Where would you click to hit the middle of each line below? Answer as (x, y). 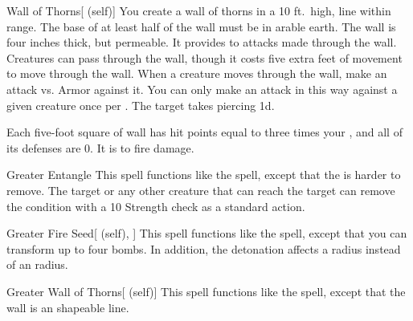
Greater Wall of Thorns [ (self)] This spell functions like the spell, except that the (206, 291)
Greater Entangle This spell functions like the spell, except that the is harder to (204, 175)
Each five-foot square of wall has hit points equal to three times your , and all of (204, 132)
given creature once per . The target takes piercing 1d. (141, 105)
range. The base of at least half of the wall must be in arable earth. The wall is (201, 26)
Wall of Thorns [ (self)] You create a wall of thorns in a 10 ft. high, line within (199, 10)
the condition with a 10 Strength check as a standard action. (156, 206)
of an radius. (37, 264)
